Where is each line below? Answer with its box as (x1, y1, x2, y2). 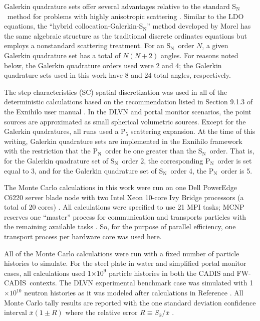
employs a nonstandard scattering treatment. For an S (4, 40, 171, 51)
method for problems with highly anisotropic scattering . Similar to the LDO (7, 11, 244, 21)
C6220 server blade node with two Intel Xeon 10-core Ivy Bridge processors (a (4, 192, 244, 202)
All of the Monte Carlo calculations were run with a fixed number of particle (4, 248, 239, 258)
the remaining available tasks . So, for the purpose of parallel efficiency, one (4, 221, 236, 232)
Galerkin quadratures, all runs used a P (4, 126, 126, 136)
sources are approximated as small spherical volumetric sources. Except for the (4, 116, 246, 126)
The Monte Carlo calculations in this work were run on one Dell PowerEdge (4, 182, 237, 193)
